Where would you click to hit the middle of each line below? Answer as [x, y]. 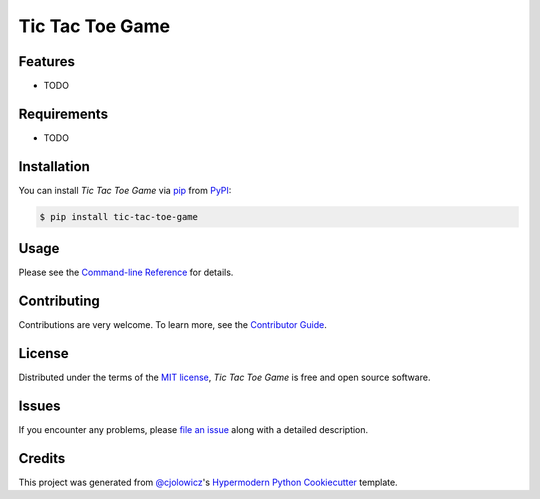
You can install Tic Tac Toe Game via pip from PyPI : [125, 190]
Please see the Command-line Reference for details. [126, 272]
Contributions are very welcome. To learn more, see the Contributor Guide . [172, 325]
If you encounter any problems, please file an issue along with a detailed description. [193, 430]
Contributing [59, 301]
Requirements [63, 113]
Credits [42, 458]
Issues [39, 405]
